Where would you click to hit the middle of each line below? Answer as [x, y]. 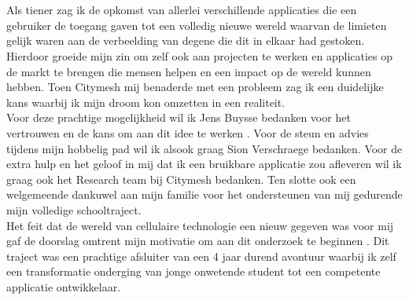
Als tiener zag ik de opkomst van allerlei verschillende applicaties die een [182, 10]
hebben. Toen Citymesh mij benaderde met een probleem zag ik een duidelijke [195, 87]
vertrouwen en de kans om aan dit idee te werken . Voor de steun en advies [188, 132]
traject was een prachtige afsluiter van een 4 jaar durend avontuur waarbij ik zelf [201, 256]
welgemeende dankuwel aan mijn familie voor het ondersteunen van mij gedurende [204, 194]
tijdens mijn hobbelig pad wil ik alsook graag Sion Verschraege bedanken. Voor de [204, 148]
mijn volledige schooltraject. [74, 209]
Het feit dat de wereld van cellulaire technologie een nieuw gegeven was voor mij [200, 225]
